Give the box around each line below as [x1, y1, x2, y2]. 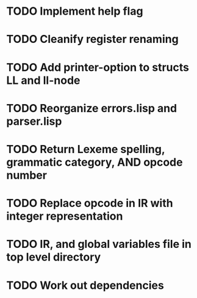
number [6, 168, 48, 182]
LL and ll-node [6, 73, 81, 87]
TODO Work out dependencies [6, 278, 165, 292]
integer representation [6, 209, 123, 223]
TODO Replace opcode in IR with [6, 196, 173, 210]
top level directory [6, 250, 101, 264]
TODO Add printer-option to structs [6, 60, 189, 74]
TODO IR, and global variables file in [6, 237, 192, 251]
